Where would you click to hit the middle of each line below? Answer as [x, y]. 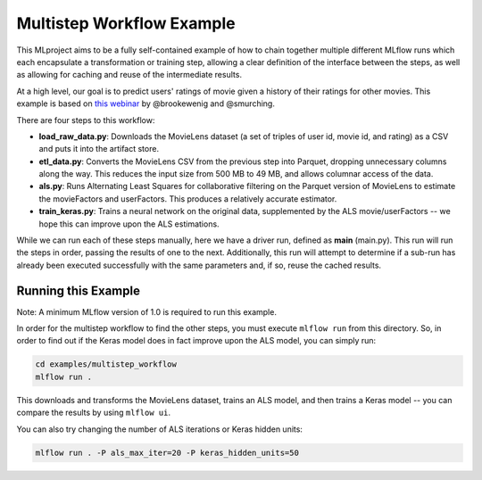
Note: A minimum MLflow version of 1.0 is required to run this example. [146, 311]
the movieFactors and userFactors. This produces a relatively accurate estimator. [188, 199]
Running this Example [78, 290]
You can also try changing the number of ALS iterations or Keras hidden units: [160, 429]
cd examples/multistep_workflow [106, 364]
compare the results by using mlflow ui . [94, 413]
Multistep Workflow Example [126, 23]
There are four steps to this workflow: [86, 120]
